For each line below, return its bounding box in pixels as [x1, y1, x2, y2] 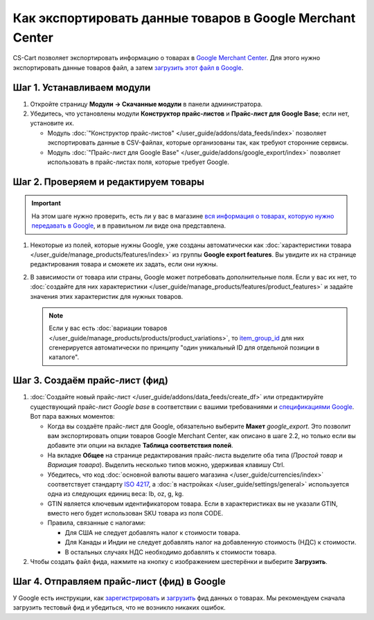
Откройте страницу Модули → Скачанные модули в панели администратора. [30, 100, 263, 108]
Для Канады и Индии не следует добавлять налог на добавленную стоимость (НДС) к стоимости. [64, 538, 357, 547]
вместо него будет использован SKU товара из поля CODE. [47, 509, 224, 518]
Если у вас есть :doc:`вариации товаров [48, 324, 168, 332]
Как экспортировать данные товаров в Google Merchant [12, 10, 356, 26]
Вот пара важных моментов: [30, 412, 115, 421]
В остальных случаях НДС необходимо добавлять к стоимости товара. [64, 547, 277, 556]
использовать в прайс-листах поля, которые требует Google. [47, 158, 230, 166]
